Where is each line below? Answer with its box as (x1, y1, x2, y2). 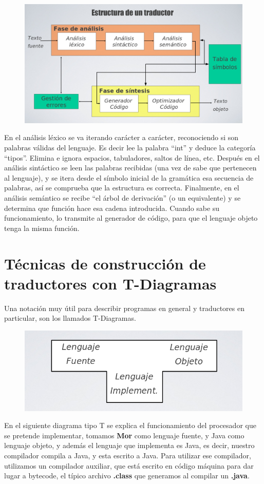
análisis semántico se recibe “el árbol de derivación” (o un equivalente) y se (4, 192, 241, 203)
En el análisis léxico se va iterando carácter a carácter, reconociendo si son (4, 132, 239, 143)
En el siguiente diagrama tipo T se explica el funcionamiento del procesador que (4, 420, 256, 431)
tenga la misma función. (4, 222, 80, 233)
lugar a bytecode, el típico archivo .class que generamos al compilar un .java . (4, 470, 250, 481)
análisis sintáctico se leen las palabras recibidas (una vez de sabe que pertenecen (4, 162, 257, 173)
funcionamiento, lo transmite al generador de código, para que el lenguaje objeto (4, 212, 258, 223)
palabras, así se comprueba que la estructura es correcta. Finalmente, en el (4, 182, 239, 193)
